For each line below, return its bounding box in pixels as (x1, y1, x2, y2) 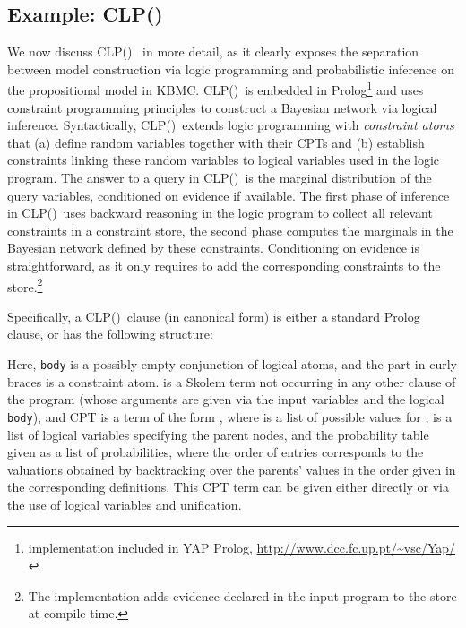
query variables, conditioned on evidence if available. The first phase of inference (7, 185, 450, 204)
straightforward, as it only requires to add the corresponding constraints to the (7, 255, 441, 274)
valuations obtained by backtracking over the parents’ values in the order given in (7, 460, 456, 478)
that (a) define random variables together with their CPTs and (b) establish (7, 133, 425, 151)
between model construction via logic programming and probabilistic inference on (7, 59, 454, 78)
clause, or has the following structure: (7, 324, 213, 343)
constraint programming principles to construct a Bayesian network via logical (7, 98, 437, 116)
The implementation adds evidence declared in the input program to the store (28, 586, 457, 605)
